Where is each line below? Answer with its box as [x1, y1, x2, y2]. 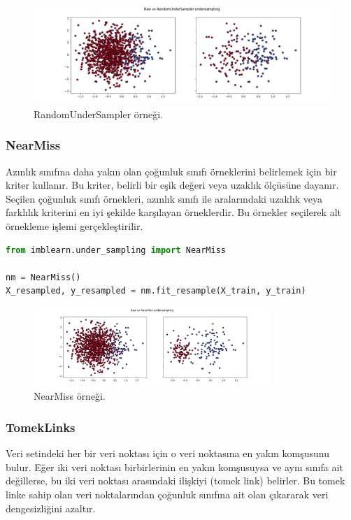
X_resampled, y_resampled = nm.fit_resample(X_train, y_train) [6, 286, 306, 296]
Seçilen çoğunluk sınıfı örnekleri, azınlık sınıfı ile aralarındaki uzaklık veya [6, 191, 323, 205]
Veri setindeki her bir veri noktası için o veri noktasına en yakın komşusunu [6, 446, 329, 461]
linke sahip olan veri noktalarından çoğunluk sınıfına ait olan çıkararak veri [6, 487, 329, 502]
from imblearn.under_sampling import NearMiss [6, 245, 227, 255]
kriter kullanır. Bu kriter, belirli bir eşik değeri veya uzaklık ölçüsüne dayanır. [6, 178, 339, 192]
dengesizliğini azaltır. [6, 500, 96, 515]
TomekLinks [6, 418, 76, 435]
